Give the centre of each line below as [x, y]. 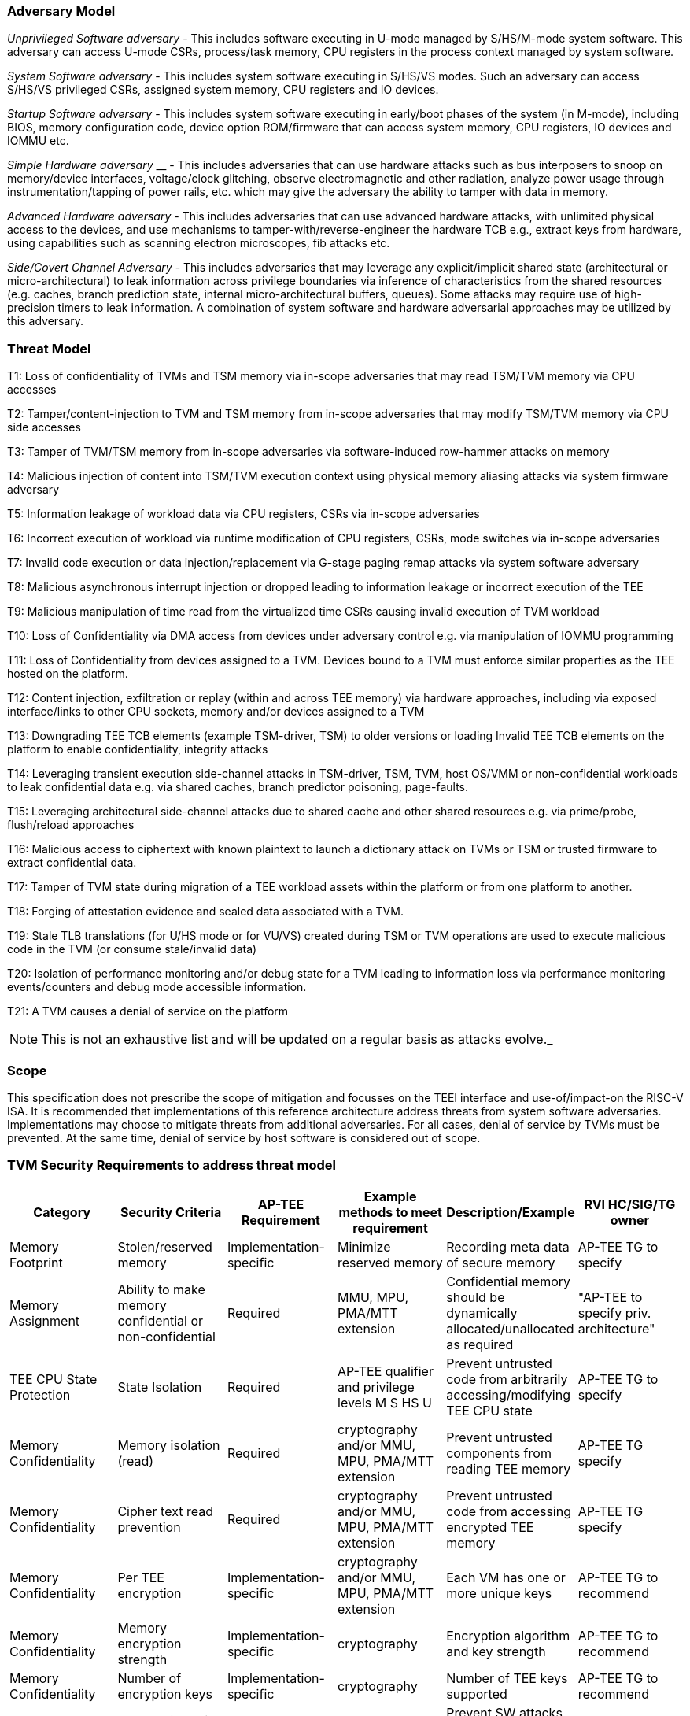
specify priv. [614, 1313]
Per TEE [141, 1577]
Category [62, 1212]
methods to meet [390, 1212]
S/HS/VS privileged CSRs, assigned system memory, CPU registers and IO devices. [223, 90]
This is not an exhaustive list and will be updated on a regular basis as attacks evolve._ [297, 1039]
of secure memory [501, 1262]
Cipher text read [165, 1511]
